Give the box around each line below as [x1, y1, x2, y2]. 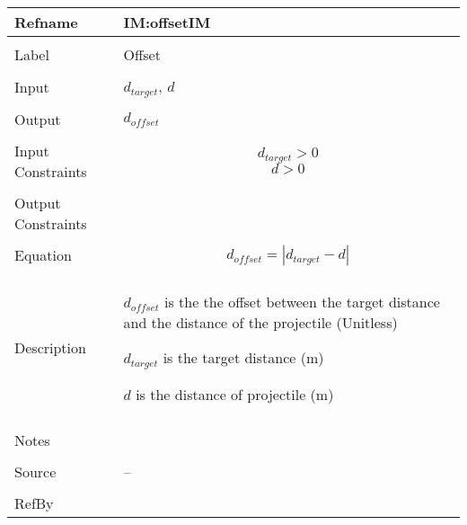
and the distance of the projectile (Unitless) [123, 311, 398, 333]
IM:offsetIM [123, 12, 211, 32]
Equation [14, 245, 72, 266]
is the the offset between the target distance [163, 290, 440, 312]
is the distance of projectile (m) [136, 383, 334, 405]
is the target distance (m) [163, 346, 324, 368]
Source [14, 460, 57, 482]
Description [14, 337, 86, 359]
